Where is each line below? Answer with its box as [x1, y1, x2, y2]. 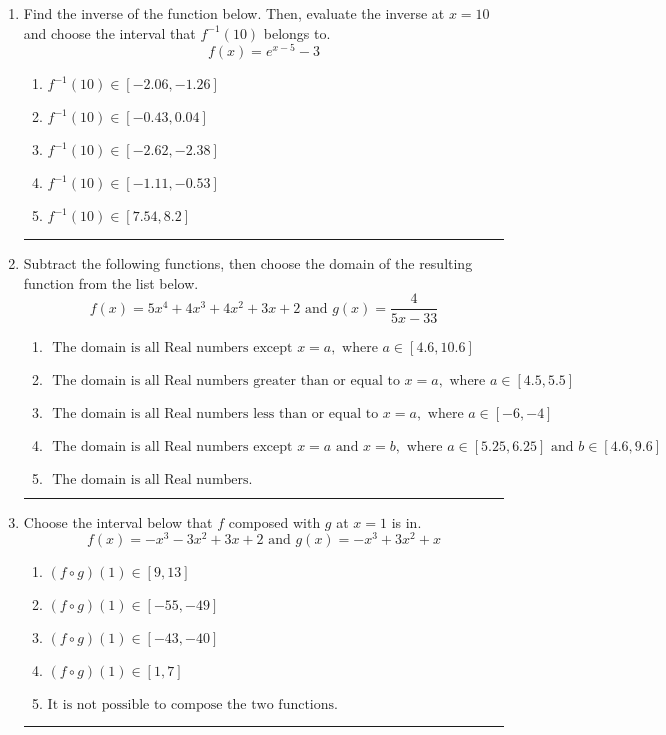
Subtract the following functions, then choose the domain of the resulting [23, 253, 473, 274]
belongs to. [263, 22, 331, 43]
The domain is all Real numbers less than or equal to [52, 406, 379, 421]
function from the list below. [23, 272, 199, 293]
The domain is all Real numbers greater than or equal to [52, 373, 400, 388]
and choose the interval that [23, 22, 196, 43]
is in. [391, 511, 422, 532]
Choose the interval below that [23, 511, 213, 532]
